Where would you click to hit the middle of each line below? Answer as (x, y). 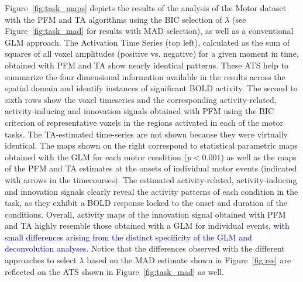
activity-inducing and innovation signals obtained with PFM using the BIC (140, 111)
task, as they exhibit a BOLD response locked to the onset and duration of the (146, 203)
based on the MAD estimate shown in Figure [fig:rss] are (189, 260)
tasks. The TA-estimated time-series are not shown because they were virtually (147, 134)
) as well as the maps (259, 157)
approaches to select (41, 260)
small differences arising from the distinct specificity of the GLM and (128, 237)
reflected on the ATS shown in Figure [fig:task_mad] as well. (115, 271)
